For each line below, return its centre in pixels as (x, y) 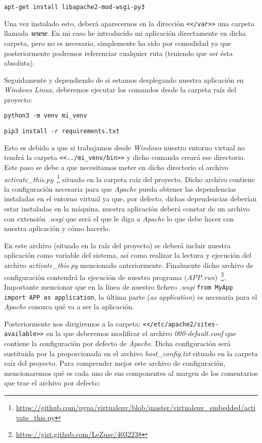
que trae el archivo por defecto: (52, 383)
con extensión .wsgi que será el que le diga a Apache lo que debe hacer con (119, 218)
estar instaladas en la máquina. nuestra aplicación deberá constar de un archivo (127, 209)
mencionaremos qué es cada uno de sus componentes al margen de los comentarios (131, 373)
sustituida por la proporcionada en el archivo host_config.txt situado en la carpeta (131, 353)
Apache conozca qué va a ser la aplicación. (69, 307)
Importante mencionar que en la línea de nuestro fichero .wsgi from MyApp (119, 286)
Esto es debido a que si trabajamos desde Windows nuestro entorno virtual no (124, 147)
